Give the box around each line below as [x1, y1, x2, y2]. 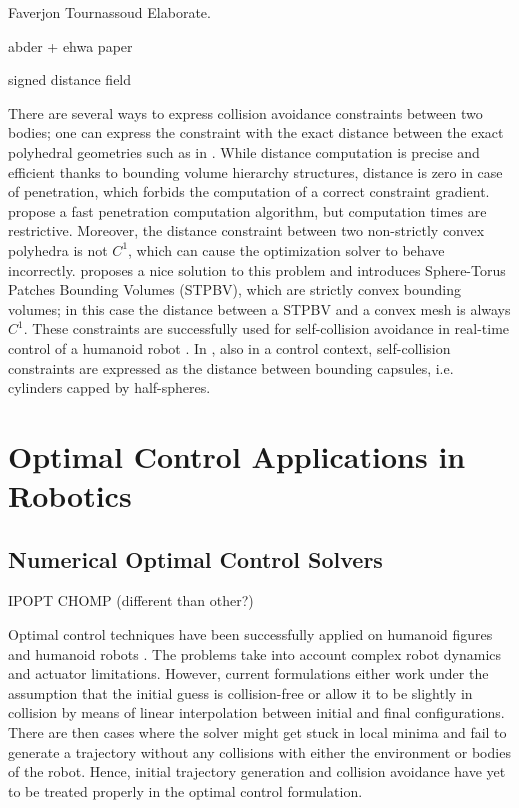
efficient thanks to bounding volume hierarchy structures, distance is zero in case [8, 161, 503, 182]
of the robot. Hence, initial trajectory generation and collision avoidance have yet [8, 761, 506, 782]
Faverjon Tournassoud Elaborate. [8, 2, 211, 22]
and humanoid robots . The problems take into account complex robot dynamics [8, 643, 502, 664]
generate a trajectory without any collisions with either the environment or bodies [8, 741, 511, 762]
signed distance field [8, 69, 132, 90]
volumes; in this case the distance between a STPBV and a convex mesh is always [8, 298, 511, 319]
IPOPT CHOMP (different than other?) [8, 590, 254, 611]
